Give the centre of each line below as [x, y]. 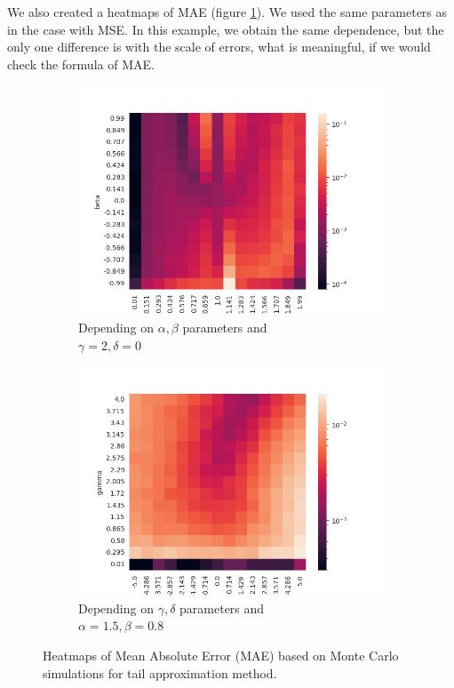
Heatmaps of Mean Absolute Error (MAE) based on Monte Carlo [221, 655]
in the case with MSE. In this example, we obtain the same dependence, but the [226, 29]
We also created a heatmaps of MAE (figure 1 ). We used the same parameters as [227, 12]
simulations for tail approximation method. [160, 672]
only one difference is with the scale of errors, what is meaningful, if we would [219, 47]
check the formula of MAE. [81, 64]
